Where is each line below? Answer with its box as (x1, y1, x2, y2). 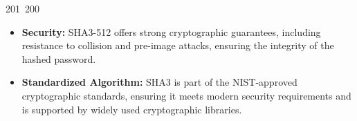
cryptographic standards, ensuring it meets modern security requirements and (21, 88, 351, 102)
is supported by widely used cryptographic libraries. (21, 102, 242, 116)
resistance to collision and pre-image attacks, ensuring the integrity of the (21, 38, 334, 53)
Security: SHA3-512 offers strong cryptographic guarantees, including (21, 24, 321, 39)
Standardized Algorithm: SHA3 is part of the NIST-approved (21, 75, 297, 89)
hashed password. (21, 51, 96, 66)
